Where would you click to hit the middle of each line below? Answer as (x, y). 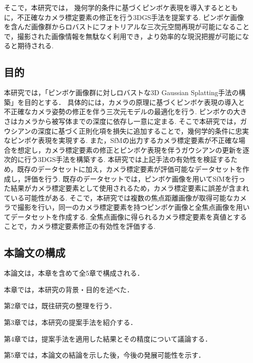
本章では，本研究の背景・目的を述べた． (69, 289)
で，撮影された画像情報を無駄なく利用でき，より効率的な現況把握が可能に (123, 36)
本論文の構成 (35, 252)
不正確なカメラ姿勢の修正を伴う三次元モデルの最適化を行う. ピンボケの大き (126, 111)
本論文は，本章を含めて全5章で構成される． (74, 273)
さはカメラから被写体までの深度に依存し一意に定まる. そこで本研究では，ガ (126, 121)
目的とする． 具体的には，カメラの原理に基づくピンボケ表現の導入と (135, 102)
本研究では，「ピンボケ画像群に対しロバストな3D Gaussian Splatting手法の (121, 92)
